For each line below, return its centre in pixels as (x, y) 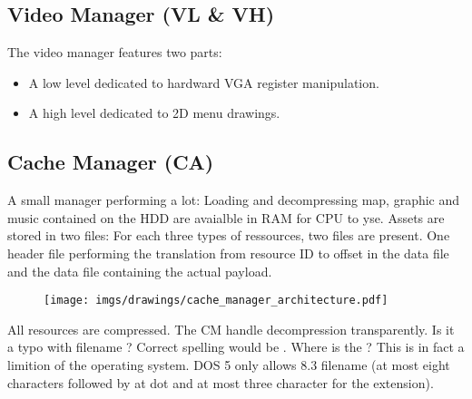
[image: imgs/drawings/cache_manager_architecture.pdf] (216, 301)
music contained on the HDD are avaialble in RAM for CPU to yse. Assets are (226, 217)
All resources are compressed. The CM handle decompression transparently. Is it (231, 329)
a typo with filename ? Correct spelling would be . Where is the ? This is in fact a (236, 347)
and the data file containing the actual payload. (140, 271)
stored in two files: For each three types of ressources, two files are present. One (229, 235)
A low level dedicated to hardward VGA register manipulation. (204, 82)
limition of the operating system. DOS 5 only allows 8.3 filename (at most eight (229, 365)
